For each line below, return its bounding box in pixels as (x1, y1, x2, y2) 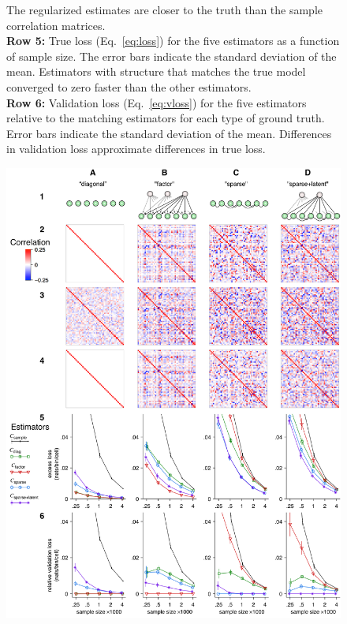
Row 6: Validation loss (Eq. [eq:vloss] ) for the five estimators (6, 94, 307, 110)
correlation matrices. (6, 17, 106, 33)
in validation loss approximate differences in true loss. (6, 140, 266, 157)
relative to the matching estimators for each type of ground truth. (6, 110, 325, 126)
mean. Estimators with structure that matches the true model (6, 63, 306, 80)
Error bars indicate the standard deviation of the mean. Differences (6, 125, 332, 141)
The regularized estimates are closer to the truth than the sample (6, 2, 323, 17)
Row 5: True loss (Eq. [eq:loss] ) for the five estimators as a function (6, 32, 340, 49)
